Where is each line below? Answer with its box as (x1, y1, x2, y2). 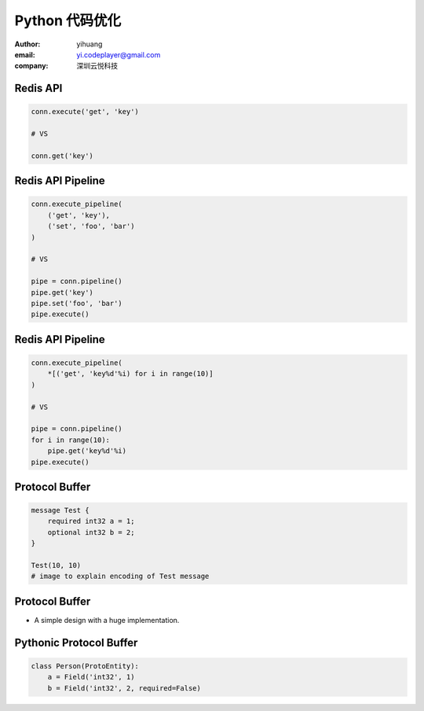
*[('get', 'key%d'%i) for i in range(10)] (47, 370, 214, 378)
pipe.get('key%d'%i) (47, 447, 127, 455)
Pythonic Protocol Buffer (14, 635, 138, 649)
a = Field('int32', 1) (47, 672, 135, 682)
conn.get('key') (31, 151, 94, 160)
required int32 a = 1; (47, 517, 135, 526)
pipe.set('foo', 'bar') (31, 299, 123, 308)
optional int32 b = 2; (47, 528, 135, 536)
